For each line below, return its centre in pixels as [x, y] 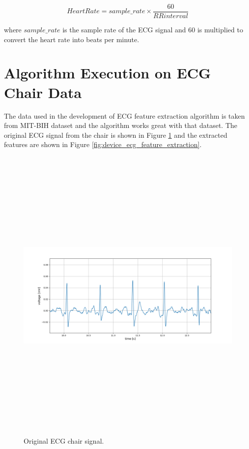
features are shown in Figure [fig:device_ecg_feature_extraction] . [103, 144]
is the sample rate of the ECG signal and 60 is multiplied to [153, 30]
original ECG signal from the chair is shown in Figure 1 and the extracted [116, 135]
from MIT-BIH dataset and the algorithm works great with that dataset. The [121, 125]
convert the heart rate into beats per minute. [72, 39]
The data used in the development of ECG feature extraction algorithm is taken [124, 115]
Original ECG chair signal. [64, 441]
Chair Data [43, 92]
